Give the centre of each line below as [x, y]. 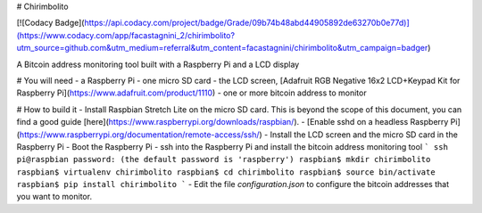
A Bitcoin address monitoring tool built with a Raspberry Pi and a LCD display [158, 64]
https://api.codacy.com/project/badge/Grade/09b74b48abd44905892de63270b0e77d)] [247, 23]
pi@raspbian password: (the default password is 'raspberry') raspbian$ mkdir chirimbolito [224, 160]
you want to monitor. [54, 197]
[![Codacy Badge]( [50, 23]
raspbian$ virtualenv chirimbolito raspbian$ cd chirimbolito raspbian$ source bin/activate [226, 172]
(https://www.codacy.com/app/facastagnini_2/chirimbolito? [126, 35]
